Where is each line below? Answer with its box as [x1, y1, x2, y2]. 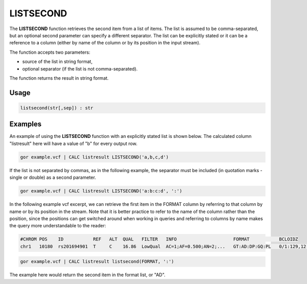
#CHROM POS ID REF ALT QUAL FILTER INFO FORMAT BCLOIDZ [20, 236, 298, 242]
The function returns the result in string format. [9, 75, 109, 81]
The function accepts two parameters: [9, 49, 91, 55]
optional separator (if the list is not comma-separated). [22, 65, 138, 72]
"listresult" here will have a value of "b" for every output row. [9, 140, 138, 147]
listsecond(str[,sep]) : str [20, 105, 94, 111]
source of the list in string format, [22, 59, 93, 65]
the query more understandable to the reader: [9, 223, 106, 229]
